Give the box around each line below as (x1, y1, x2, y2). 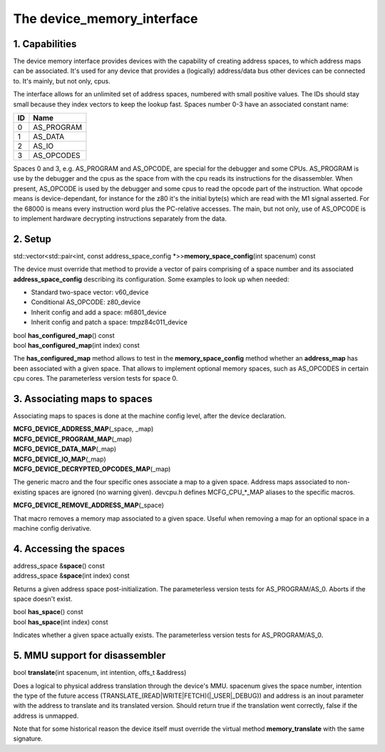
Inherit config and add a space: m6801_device (31, 308, 167, 316)
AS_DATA (33, 132, 65, 142)
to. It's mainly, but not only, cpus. (13, 76, 111, 85)
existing (13, 488, 37, 496)
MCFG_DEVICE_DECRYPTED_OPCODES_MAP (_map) (13, 465, 171, 473)
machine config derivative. (13, 523, 92, 532)
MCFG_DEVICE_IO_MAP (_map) (13, 454, 106, 463)
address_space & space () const (13, 561, 105, 570)
